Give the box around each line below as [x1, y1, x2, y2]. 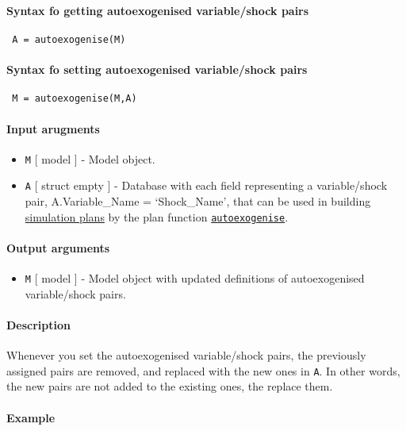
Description [6, 316, 71, 333]
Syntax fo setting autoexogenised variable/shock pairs [6, 61, 308, 78]
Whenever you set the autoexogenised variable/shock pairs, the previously [6, 347, 366, 364]
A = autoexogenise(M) [12, 33, 126, 45]
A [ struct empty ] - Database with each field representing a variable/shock [25, 177, 388, 194]
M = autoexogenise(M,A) [12, 93, 137, 105]
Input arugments [6, 120, 100, 137]
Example [6, 409, 56, 425]
